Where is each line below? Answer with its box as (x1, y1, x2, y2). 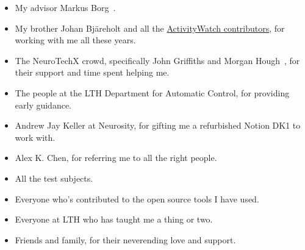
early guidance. (15, 98, 72, 111)
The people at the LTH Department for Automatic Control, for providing (15, 86, 290, 99)
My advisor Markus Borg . (15, 1, 116, 13)
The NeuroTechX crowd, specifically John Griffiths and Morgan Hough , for (15, 54, 300, 66)
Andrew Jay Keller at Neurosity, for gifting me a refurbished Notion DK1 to (15, 119, 301, 132)
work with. (15, 130, 56, 143)
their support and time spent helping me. (15, 66, 170, 79)
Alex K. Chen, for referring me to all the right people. (15, 151, 217, 164)
